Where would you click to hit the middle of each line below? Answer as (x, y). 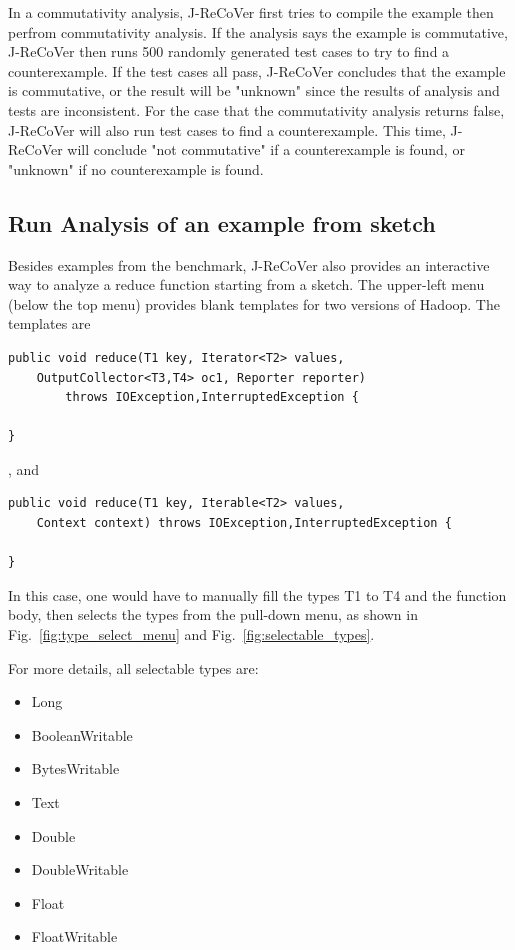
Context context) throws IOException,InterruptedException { (244, 523)
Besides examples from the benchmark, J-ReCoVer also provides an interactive (249, 264)
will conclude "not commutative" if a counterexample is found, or (266, 149)
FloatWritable (74, 936)
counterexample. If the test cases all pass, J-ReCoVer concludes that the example (257, 70)
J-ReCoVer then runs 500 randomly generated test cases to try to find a (229, 51)
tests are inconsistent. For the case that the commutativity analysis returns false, (256, 109)
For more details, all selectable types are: (133, 667)
